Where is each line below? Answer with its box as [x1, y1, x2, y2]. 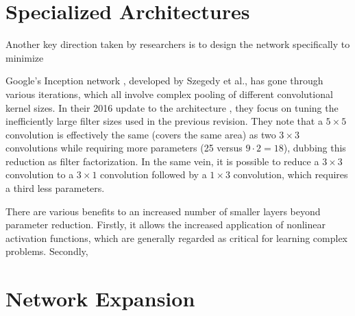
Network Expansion [5, 284, 195, 313]
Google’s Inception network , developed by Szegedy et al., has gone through [5, 73, 323, 88]
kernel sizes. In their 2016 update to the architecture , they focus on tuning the [5, 100, 339, 114]
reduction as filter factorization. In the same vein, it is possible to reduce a [5, 154, 319, 168]
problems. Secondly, [5, 244, 88, 258]
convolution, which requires [233, 167, 348, 182]
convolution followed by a [100, 167, 207, 182]
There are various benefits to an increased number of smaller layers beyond [5, 204, 321, 218]
